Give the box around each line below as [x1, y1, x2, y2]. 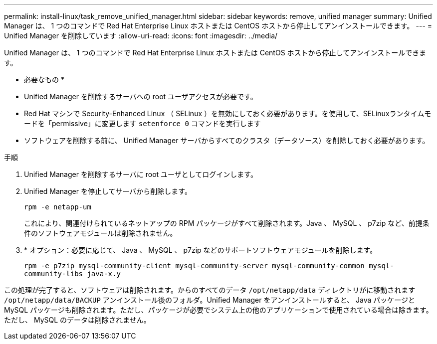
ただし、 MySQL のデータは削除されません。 [4, 316, 151, 324]
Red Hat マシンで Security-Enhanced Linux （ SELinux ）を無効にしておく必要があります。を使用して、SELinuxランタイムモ [24, 109, 432, 118]
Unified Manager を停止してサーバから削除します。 [24, 187, 192, 195]
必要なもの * [24, 75, 64, 84]
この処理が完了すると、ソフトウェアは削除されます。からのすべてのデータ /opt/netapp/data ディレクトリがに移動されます [4, 286, 416, 294]
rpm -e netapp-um [24, 203, 91, 211]
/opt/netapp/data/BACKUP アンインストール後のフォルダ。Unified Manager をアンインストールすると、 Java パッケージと [4, 296, 415, 304]
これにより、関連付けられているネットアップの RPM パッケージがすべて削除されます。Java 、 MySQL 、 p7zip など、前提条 [24, 219, 430, 227]
